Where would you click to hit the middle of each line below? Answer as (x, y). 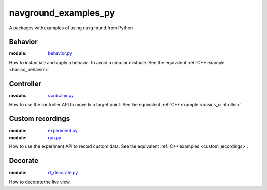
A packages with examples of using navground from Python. (72, 28)
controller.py (61, 95)
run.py (55, 137)
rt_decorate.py (63, 173)
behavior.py (60, 53)
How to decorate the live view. (40, 182)
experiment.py (63, 131)
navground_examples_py (62, 13)
